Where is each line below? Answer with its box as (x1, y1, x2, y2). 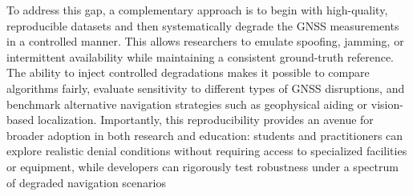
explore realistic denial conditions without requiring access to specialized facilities (6, 142, 407, 159)
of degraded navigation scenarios (6, 174, 166, 190)
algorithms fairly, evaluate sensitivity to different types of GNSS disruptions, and (6, 79, 405, 96)
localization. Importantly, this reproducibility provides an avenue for (37, 111, 374, 128)
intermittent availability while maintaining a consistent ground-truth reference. (6, 48, 394, 65)
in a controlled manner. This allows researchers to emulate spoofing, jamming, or (6, 33, 404, 50)
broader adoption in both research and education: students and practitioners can (6, 126, 403, 143)
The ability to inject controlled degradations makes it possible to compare (6, 64, 370, 81)
